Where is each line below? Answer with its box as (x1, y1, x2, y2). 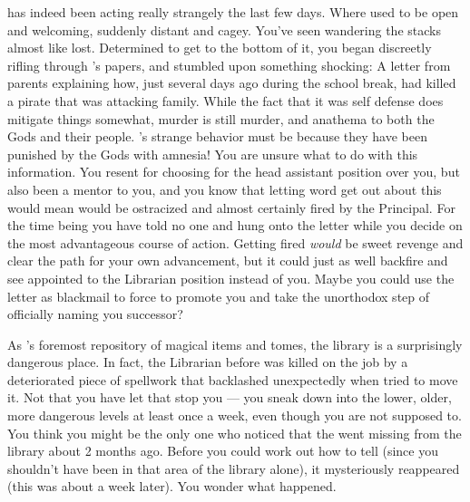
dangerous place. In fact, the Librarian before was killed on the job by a (7, 352, 408, 372)
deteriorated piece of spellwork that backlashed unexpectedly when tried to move (7, 370, 458, 389)
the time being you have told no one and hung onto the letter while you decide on (7, 216, 463, 235)
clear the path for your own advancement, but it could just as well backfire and (7, 251, 448, 270)
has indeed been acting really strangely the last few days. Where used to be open (7, 3, 459, 21)
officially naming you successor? (7, 304, 183, 323)
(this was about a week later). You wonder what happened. (7, 477, 337, 496)
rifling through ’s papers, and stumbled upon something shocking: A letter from (7, 55, 451, 74)
